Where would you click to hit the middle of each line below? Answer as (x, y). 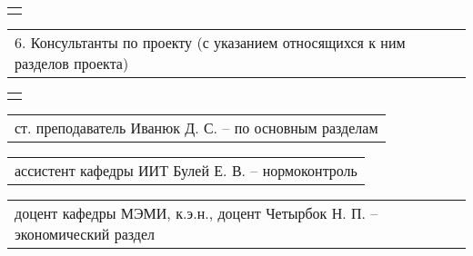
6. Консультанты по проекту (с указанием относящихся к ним (210, 42)
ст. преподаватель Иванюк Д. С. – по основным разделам (196, 128)
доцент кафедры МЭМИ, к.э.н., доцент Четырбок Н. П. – (196, 213)
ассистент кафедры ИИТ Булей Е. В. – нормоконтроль (186, 170)
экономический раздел (85, 234)
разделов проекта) (72, 63)
